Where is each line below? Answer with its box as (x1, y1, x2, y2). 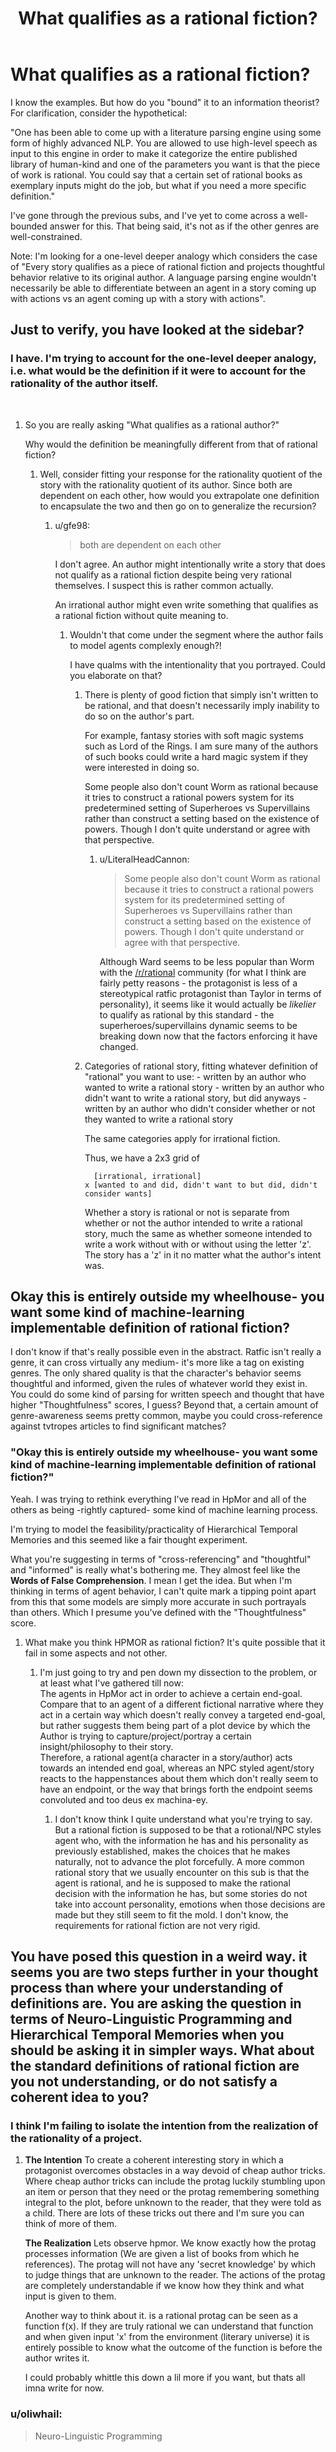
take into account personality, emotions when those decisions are (54, 1898, 326, 1910)
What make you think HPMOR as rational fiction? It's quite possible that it (24, 1636, 326, 1648)
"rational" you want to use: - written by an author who (84, 1070, 307, 1082)
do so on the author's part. (84, 710, 195, 722)
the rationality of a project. (10, 2132, 143, 2146)
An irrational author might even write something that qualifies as (54, 598, 319, 611)
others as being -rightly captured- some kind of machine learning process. (10, 1503, 318, 1516)
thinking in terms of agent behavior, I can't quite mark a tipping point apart (10, 1585, 317, 1597)
